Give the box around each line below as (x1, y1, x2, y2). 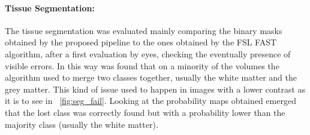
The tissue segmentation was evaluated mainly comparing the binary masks (5, 24, 282, 36)
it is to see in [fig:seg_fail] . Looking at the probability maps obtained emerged (5, 94, 296, 107)
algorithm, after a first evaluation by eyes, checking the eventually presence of (5, 47, 291, 60)
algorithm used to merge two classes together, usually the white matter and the (5, 71, 297, 84)
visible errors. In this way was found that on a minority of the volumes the (5, 59, 279, 72)
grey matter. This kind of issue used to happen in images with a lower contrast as (5, 82, 306, 95)
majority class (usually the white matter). (5, 118, 158, 130)
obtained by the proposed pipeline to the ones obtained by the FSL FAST (5, 36, 277, 48)
